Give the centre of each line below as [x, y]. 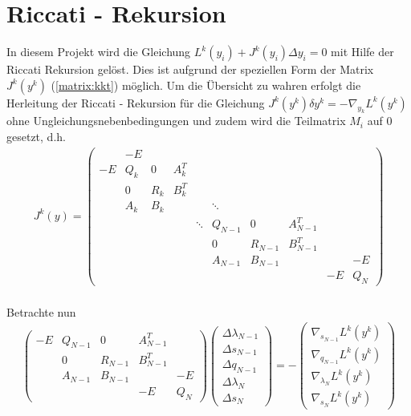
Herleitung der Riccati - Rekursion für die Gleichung [136, 102]
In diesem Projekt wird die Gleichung [99, 52]
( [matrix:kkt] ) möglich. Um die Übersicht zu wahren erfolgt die [206, 85]
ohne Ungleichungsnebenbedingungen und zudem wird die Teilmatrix [176, 121]
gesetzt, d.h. [36, 137]
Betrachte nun [41, 311]
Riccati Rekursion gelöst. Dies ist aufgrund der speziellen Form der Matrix [190, 69]
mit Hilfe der [362, 52]
